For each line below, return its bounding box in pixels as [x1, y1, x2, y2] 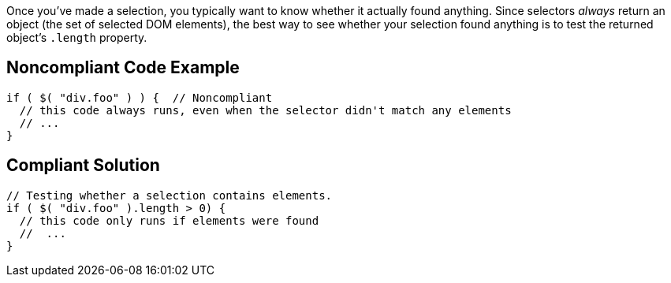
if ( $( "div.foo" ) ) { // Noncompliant [6, 91, 273, 104]
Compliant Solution [6, 155, 160, 176]
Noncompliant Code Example [6, 58, 240, 78]
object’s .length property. [6, 31, 147, 44]
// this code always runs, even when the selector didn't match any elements [19, 103, 512, 117]
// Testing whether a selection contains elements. [6, 188, 333, 202]
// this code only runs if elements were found [19, 214, 319, 227]
